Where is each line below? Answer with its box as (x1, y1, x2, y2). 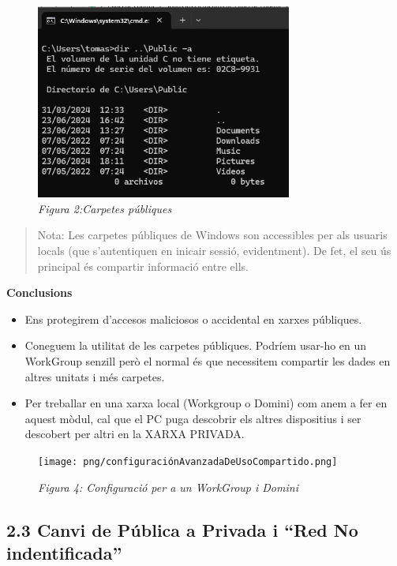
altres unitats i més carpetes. (24, 368, 165, 384)
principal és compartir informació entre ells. (37, 257, 249, 274)
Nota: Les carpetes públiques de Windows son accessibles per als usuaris (37, 227, 388, 243)
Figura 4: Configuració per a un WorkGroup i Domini (38, 478, 298, 495)
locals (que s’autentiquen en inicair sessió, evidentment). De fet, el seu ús (37, 242, 391, 259)
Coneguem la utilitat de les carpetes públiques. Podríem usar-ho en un (24, 337, 367, 354)
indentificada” (6, 541, 122, 564)
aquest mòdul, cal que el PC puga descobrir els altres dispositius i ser (24, 410, 361, 426)
